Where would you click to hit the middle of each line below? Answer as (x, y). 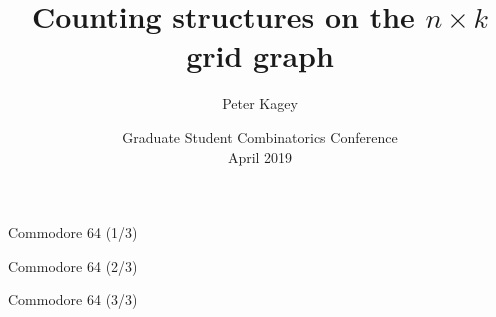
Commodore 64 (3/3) (73, 299)
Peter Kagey (260, 103)
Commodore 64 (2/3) (73, 265)
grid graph (260, 55)
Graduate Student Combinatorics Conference (260, 136)
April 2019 (260, 156)
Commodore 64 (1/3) (73, 232)
